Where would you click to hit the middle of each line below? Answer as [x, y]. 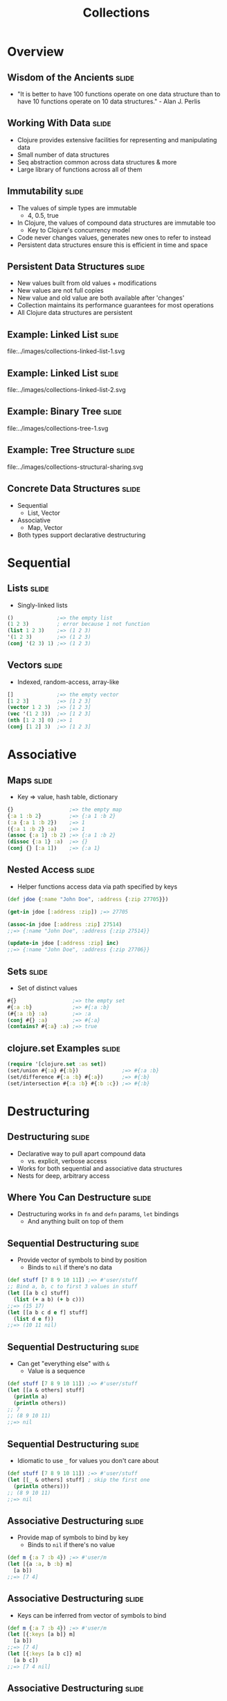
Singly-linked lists [42, 605]
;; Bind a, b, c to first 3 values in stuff [72, 1287]
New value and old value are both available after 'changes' [101, 298]
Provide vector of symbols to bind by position [82, 1260]
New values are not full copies [60, 291]
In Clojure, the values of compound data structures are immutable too [116, 223]
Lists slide [28, 589]
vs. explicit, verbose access [67, 1161]
